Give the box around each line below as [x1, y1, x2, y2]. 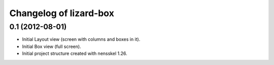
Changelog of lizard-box [9, 8, 114, 19]
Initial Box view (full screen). [22, 43, 81, 49]
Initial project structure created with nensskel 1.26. [22, 50, 127, 56]
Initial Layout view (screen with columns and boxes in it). [22, 36, 141, 42]
